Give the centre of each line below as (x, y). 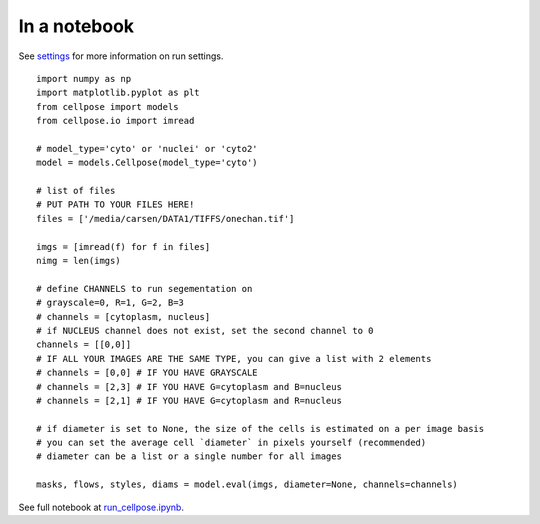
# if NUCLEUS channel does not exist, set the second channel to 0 (205, 330)
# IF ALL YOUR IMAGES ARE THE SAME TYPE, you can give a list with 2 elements (234, 358)
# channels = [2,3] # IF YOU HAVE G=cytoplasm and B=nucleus (189, 386)
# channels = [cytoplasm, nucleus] (123, 316)
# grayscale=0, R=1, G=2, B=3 (110, 303)
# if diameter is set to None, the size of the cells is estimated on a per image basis (260, 428)
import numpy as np (84, 78)
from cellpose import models (107, 106)
